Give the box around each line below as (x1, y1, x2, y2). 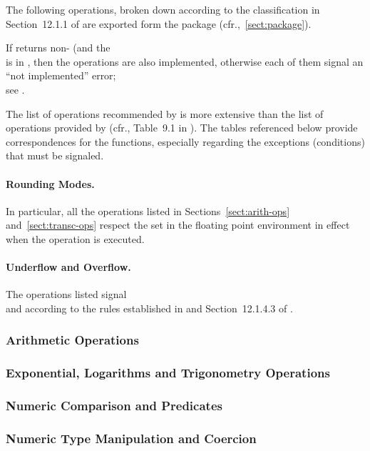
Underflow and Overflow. (6, 259, 131, 274)
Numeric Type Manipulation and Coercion (6, 429, 257, 447)
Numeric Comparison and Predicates (6, 397, 222, 415)
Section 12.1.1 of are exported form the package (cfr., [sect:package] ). (6, 16, 312, 31)
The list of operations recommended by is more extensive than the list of (6, 106, 324, 121)
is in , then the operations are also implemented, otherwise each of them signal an (6, 54, 364, 69)
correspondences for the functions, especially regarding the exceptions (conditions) (6, 134, 365, 149)
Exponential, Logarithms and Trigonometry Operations (6, 364, 330, 382)
